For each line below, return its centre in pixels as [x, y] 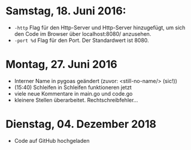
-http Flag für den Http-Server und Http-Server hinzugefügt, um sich [100, 27]
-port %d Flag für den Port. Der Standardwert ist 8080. [81, 40]
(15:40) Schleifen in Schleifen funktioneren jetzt [73, 87]
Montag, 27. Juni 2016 [61, 65]
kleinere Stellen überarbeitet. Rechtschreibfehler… [76, 100]
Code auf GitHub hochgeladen [52, 140]
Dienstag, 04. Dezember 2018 [81, 124]
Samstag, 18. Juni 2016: [66, 11]
